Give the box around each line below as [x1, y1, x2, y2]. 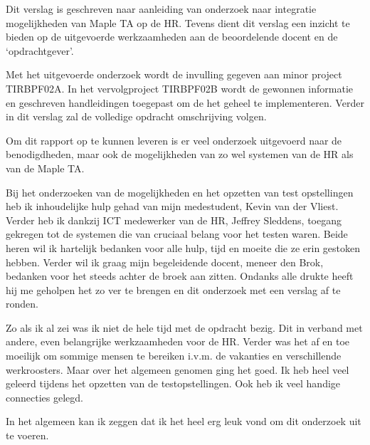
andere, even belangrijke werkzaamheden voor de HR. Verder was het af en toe [6, 334, 350, 349]
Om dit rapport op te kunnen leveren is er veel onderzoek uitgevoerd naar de [6, 132, 342, 147]
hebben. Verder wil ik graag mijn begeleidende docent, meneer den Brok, [6, 254, 324, 269]
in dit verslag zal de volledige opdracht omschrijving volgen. [6, 109, 267, 124]
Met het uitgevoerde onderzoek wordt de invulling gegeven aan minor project [6, 67, 342, 82]
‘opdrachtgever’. [6, 43, 74, 58]
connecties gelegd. [6, 389, 83, 404]
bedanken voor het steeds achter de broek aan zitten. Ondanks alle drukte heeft [6, 268, 354, 283]
